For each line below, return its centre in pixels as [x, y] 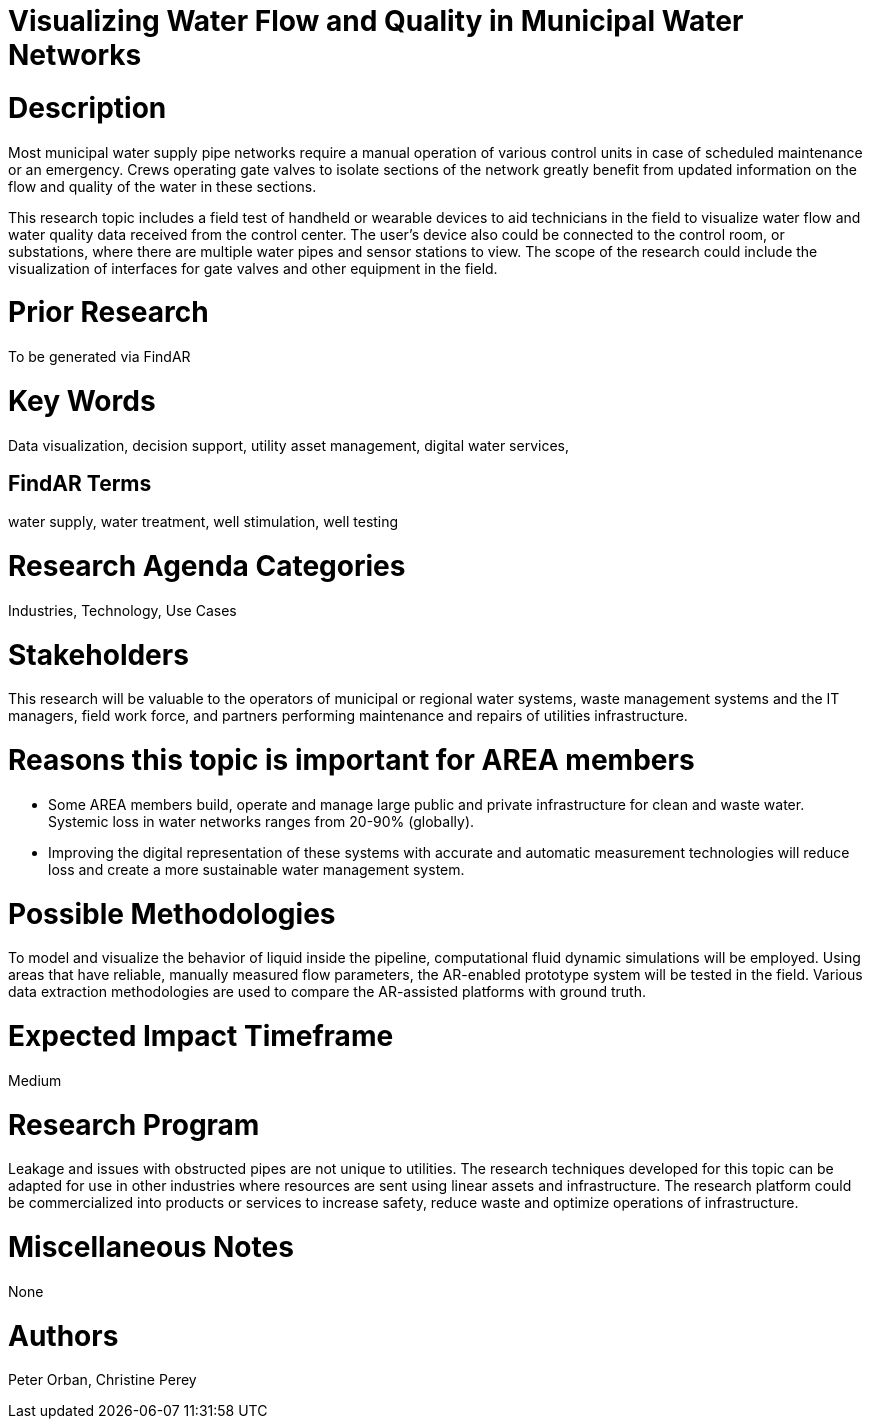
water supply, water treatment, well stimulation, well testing [203, 522]
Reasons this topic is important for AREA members [351, 760]
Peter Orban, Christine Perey [102, 1380]
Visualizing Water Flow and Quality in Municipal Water [376, 21]
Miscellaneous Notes [151, 1247]
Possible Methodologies [172, 913]
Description [87, 107]
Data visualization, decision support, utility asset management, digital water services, [288, 445]
